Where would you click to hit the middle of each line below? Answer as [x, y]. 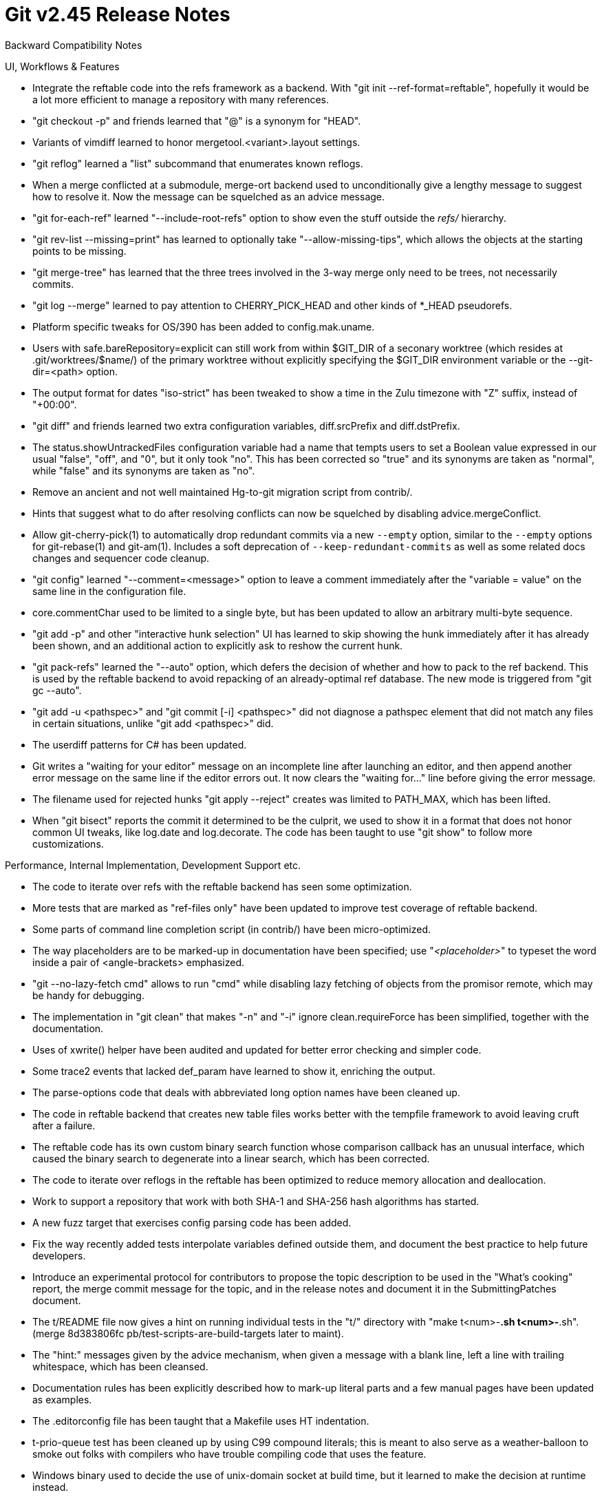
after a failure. [64, 1125]
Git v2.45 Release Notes [118, 14]
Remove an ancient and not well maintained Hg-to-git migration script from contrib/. [223, 492]
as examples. [62, 1399]
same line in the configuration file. [109, 591]
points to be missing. [79, 251]
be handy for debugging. [88, 995]
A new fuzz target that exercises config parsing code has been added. [192, 1222]
